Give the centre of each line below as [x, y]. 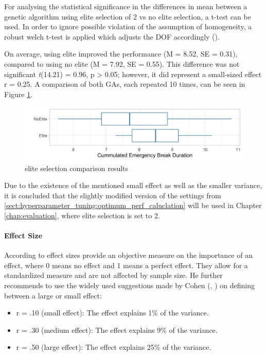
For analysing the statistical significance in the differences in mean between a [126, 6]
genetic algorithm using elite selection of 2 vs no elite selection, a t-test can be [128, 16]
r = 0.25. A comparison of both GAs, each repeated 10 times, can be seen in [125, 84]
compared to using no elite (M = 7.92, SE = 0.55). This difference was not [122, 63]
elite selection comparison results [77, 168]
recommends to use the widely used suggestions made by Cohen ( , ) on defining [129, 285]
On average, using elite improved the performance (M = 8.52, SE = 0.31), [121, 54]
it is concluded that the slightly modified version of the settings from [113, 195]
